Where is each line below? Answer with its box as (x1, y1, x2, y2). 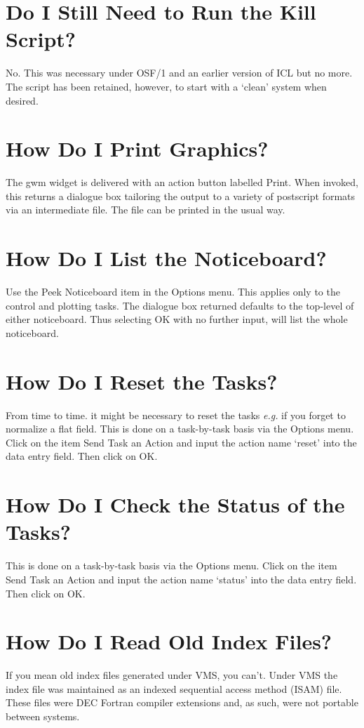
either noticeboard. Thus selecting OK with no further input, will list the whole (6, 312, 348, 326)
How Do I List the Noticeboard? (6, 244, 327, 272)
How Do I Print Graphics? (6, 134, 269, 163)
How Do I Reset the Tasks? (6, 366, 278, 395)
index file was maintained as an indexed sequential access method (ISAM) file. (6, 681, 342, 696)
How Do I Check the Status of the (6, 490, 345, 519)
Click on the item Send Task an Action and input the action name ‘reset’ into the (6, 435, 357, 449)
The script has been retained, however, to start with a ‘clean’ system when (6, 79, 327, 93)
